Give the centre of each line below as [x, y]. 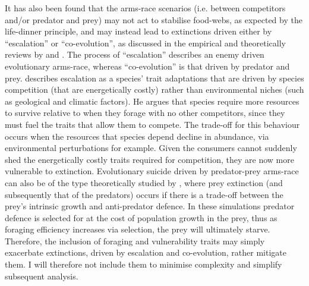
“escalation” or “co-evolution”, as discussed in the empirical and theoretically [145, 43]
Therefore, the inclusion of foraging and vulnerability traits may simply [135, 241]
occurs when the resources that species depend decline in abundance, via [137, 136]
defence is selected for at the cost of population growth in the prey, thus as [141, 217]
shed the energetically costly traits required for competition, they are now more [149, 159]
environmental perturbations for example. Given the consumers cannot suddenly [151, 148]
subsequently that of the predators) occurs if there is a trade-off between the [144, 194]
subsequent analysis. [42, 276]
